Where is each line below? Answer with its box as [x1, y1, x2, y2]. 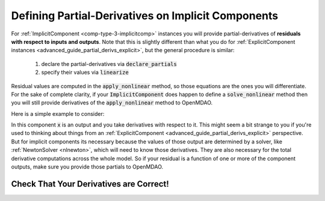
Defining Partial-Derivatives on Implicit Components [11, 9, 279, 22]
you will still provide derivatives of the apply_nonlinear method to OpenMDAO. [11, 99, 213, 106]
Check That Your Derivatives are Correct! [11, 179, 170, 189]
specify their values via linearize [41, 69, 129, 76]
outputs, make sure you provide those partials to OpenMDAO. [11, 163, 164, 170]
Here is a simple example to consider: [11, 110, 105, 117]
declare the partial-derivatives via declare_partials [41, 60, 177, 67]
